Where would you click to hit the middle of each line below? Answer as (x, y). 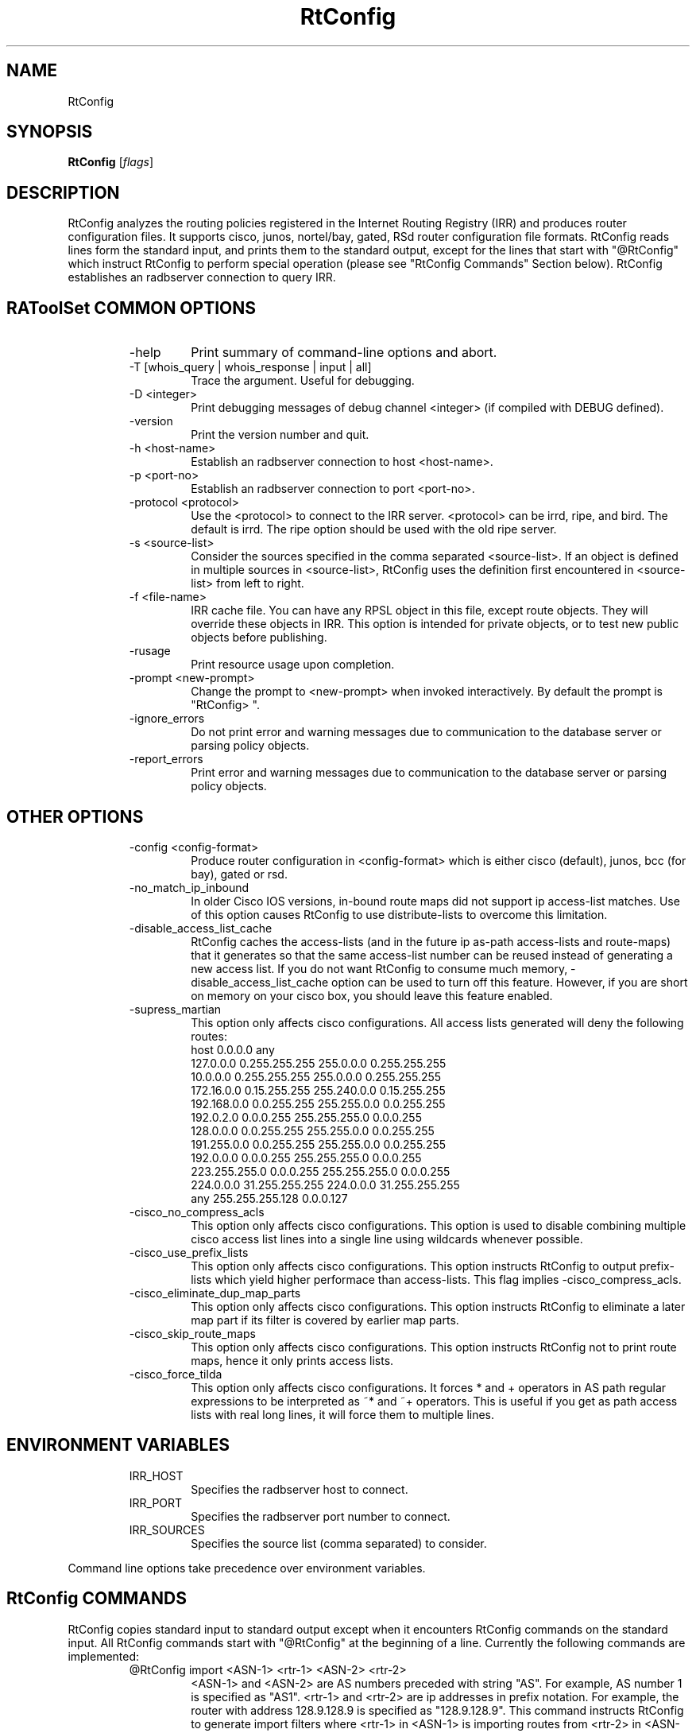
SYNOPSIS (50, 132)
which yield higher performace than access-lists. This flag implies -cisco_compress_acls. (448, 1279)
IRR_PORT (156, 1502)
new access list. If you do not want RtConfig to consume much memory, (379, 968)
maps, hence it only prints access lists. (292, 1360)
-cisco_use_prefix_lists (189, 1252)
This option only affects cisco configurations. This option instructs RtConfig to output (414, 1266)
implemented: (104, 1656)
